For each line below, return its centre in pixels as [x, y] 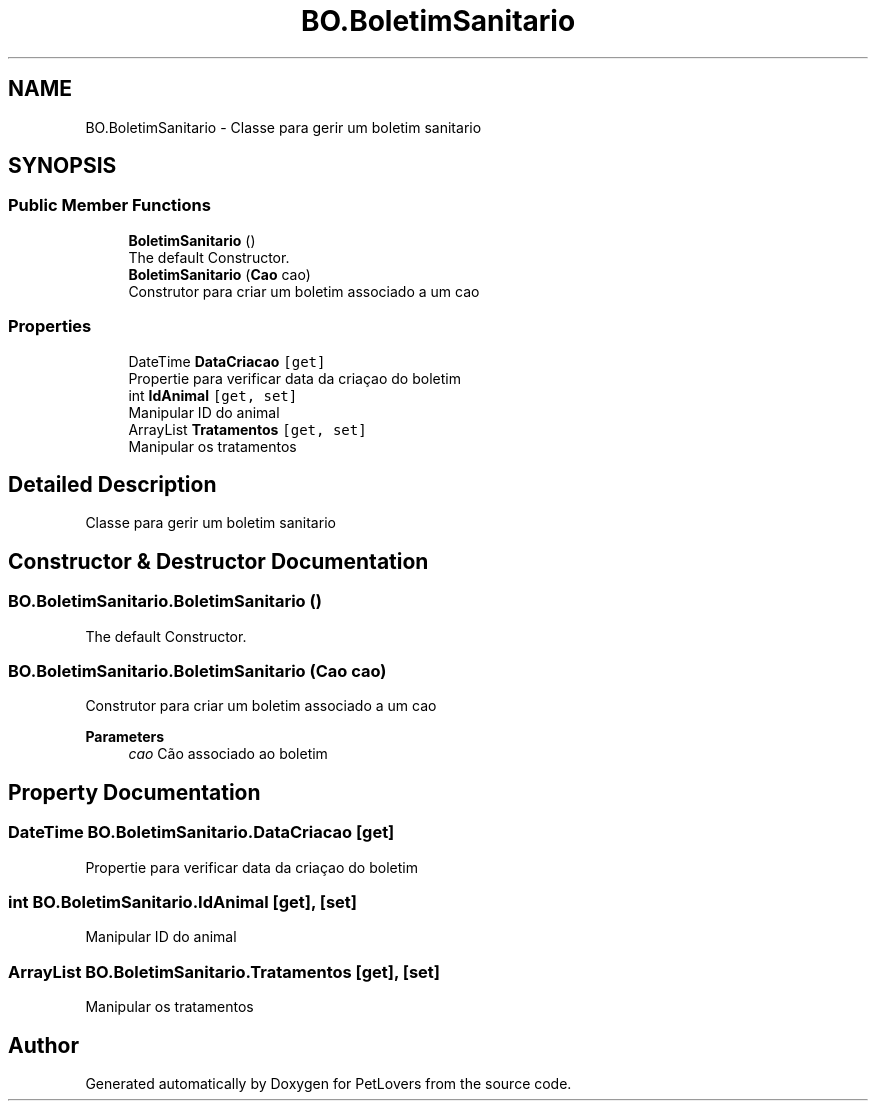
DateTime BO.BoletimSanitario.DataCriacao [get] [201, 832]
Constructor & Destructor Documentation [218, 561]
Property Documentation [134, 792]
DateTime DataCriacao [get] [227, 361]
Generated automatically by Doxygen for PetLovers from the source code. [328, 1083]
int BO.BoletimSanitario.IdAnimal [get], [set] [182, 901]
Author [43, 1045]
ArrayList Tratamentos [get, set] [247, 429]
